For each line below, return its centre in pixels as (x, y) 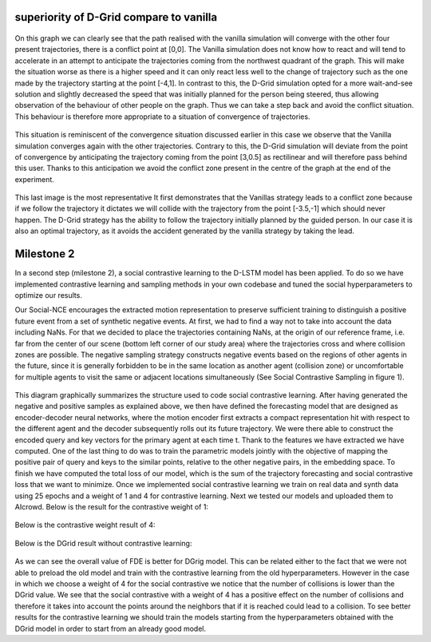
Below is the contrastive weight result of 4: (85, 525)
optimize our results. (49, 295)
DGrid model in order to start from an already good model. (111, 628)
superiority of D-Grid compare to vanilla (116, 17)
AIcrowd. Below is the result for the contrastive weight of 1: (112, 506)
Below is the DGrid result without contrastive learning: (103, 543)
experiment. (35, 179)
